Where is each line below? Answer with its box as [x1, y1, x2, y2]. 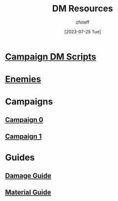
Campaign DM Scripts [5, 51, 97, 62]
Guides [5, 152, 35, 163]
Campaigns [5, 96, 53, 107]
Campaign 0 [5, 115, 43, 124]
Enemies [5, 74, 41, 85]
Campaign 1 [5, 132, 42, 141]
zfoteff [76, 19, 89, 25]
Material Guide [5, 188, 52, 197]
